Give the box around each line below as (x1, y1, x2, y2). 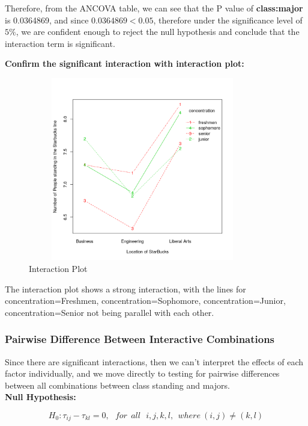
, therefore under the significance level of (153, 13, 303, 26)
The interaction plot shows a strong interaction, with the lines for (5, 282, 246, 295)
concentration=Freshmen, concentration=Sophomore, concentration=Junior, (5, 294, 286, 307)
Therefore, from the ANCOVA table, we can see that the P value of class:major (5, 2, 303, 14)
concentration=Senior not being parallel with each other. (5, 306, 214, 318)
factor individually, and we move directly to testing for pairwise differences (5, 367, 280, 380)
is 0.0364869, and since (5, 13, 89, 26)
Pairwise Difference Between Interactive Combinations (5, 332, 275, 347)
